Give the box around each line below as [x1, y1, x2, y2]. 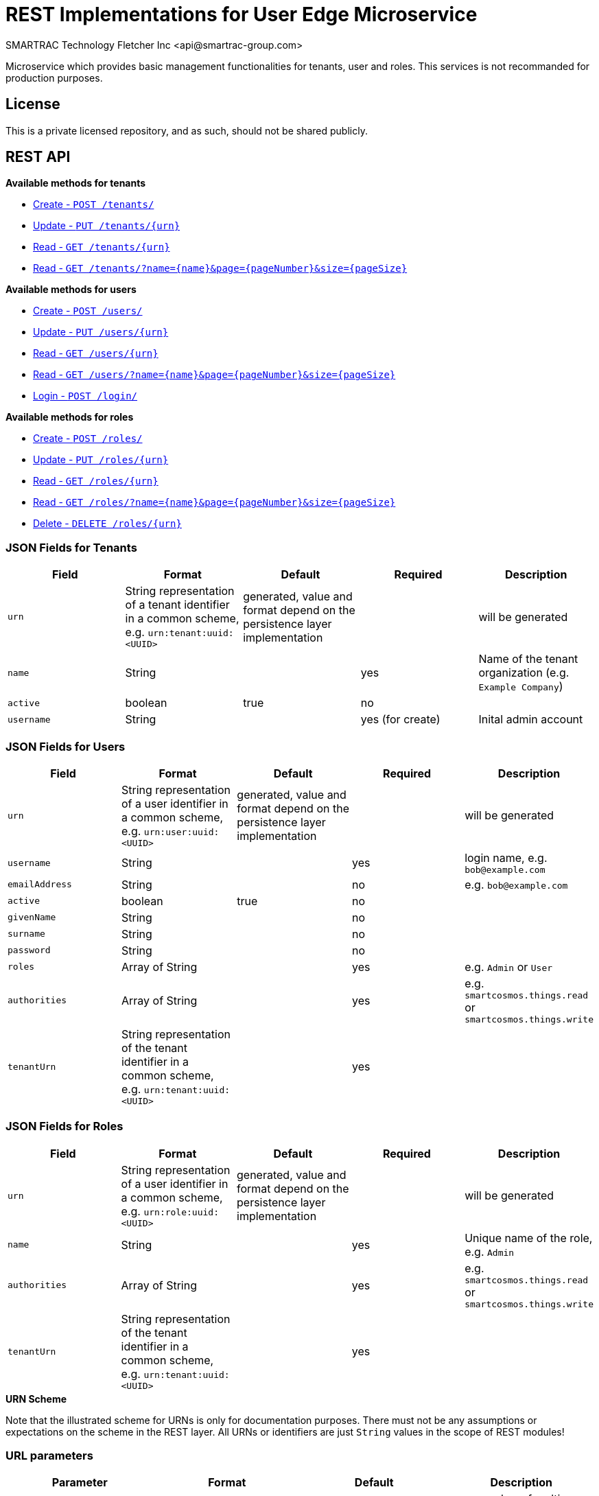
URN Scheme [5, 1392, 67, 1405]
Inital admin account [478, 712, 583, 727]
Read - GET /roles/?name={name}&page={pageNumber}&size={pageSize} [33, 496, 396, 509]
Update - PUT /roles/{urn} [33, 454, 169, 466]
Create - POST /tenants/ [33, 198, 154, 211]
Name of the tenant [478, 652, 578, 666]
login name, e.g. [465, 850, 548, 865]
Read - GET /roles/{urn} [33, 475, 158, 487]
